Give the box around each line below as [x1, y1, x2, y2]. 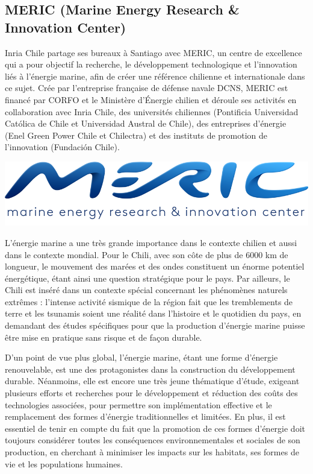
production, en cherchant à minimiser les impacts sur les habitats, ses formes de [5, 446, 299, 458]
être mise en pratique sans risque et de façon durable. [5, 330, 202, 343]
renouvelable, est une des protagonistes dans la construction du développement [5, 362, 296, 375]
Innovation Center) [5, 17, 126, 36]
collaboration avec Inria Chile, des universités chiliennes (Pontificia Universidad [5, 105, 299, 118]
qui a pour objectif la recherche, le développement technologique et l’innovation [5, 58, 297, 71]
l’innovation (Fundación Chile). [5, 141, 120, 153]
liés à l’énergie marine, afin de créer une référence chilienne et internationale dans [5, 69, 305, 82]
